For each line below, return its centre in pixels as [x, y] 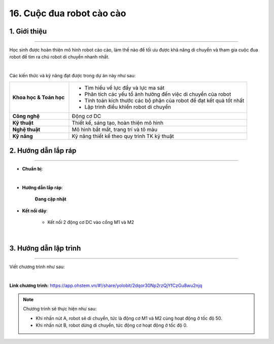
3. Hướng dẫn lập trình [45, 249]
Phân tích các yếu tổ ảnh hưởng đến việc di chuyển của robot [158, 94]
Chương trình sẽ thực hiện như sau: [60, 309]
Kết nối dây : [35, 211]
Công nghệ [26, 116]
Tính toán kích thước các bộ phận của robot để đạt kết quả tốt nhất [164, 101]
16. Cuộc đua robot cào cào [68, 13]
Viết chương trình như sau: [37, 267]
